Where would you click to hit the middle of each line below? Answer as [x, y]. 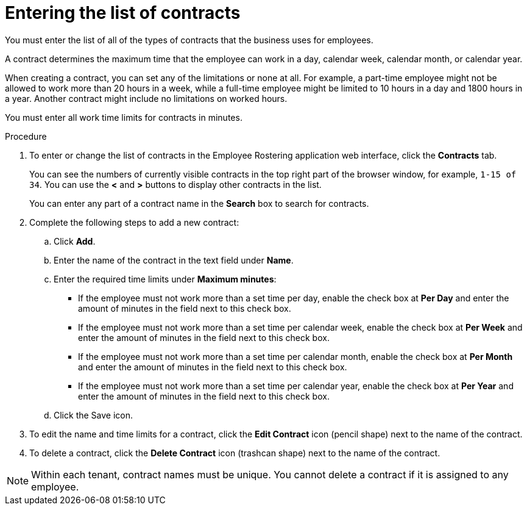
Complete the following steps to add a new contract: [134, 222]
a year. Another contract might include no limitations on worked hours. [146, 98]
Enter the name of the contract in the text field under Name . [174, 260]
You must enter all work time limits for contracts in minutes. [124, 117]
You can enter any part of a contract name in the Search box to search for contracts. [199, 203]
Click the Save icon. [94, 415]
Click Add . [75, 241]
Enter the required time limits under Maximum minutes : [165, 279]
